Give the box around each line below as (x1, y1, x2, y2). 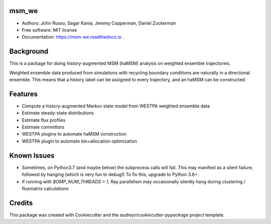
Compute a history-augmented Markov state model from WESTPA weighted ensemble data (22, 103, 210, 109)
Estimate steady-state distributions (22, 110, 94, 116)
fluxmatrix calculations (22, 185, 69, 191)
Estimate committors (22, 124, 65, 130)
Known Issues (9, 151, 55, 160)
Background (9, 47, 49, 56)
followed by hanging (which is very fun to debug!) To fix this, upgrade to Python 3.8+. (22, 171, 199, 178)
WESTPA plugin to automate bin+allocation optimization (22, 138, 138, 144)
